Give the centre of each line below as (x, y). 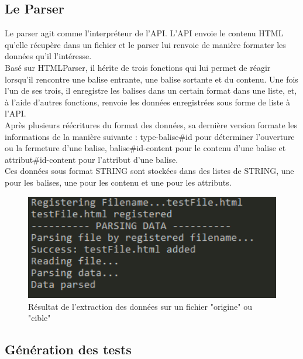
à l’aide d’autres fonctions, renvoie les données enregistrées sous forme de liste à (148, 102)
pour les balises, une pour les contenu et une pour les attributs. (118, 182)
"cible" (39, 318)
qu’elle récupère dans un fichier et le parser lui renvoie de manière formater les (145, 44)
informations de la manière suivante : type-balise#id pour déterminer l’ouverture (150, 136)
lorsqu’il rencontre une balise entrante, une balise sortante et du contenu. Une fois (151, 79)
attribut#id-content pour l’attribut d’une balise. (92, 159)
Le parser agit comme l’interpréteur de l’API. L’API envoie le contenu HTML (144, 33)
